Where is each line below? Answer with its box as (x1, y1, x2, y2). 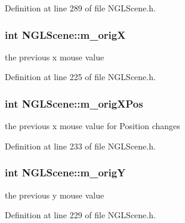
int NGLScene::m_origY (5, 165, 126, 180)
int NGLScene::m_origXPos (5, 96, 143, 111)
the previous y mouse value (5, 188, 104, 201)
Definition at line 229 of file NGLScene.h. (5, 209, 156, 221)
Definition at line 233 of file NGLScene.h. (5, 139, 156, 152)
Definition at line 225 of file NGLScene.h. (5, 71, 156, 83)
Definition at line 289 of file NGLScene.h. (5, 2, 156, 14)
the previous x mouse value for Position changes (5, 120, 180, 132)
